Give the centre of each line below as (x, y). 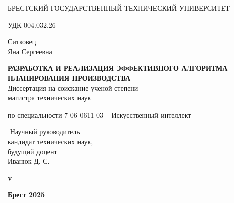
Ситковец (22, 41)
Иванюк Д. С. (29, 161)
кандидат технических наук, (50, 141)
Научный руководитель (45, 131)
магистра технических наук (49, 98)
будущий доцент (32, 151)
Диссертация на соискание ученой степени (73, 88)
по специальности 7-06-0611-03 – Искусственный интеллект (99, 114)
